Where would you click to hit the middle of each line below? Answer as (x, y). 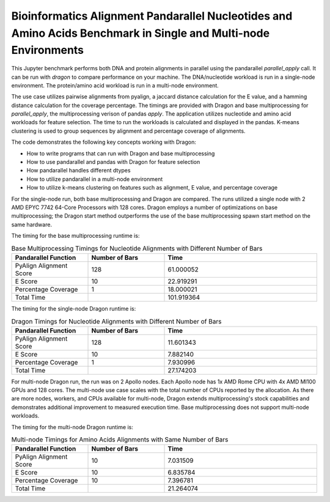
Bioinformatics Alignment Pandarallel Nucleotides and (152, 16)
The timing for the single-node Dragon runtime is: (74, 308)
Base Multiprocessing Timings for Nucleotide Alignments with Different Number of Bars (137, 248)
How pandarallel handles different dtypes (79, 171)
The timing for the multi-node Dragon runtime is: (72, 427)
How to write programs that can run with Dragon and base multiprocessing (121, 153)
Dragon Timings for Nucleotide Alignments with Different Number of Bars (116, 321)
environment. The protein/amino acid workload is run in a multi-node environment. (115, 85)
